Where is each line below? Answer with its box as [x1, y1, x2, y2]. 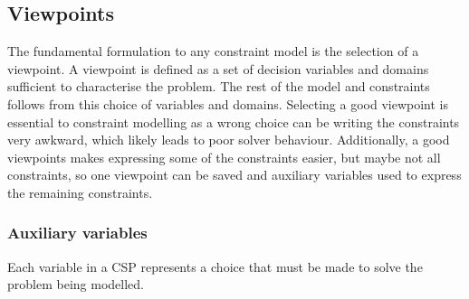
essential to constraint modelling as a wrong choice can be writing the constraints [7, 112, 460, 131]
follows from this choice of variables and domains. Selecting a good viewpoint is [7, 94, 448, 113]
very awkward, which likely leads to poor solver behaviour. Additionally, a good [7, 130, 450, 149]
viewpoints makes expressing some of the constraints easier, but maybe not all [7, 147, 441, 166]
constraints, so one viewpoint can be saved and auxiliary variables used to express [7, 165, 462, 184]
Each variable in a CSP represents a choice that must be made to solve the [7, 257, 423, 276]
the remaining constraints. [7, 182, 153, 201]
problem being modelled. [7, 275, 144, 294]
